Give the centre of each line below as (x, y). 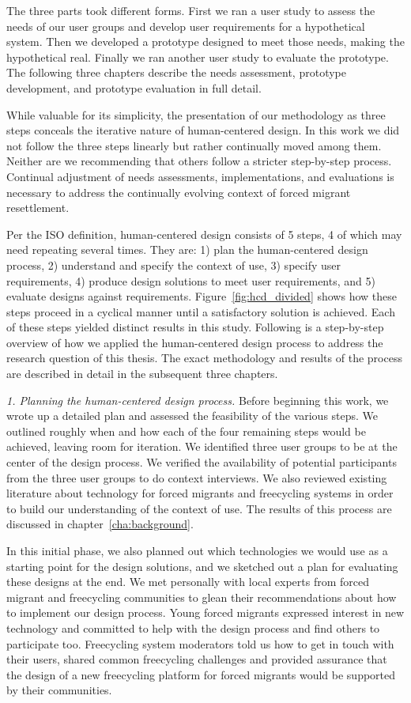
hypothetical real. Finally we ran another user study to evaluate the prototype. (198, 57)
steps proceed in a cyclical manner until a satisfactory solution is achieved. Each (201, 311)
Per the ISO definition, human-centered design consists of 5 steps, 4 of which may (204, 234)
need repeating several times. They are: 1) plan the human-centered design (187, 249)
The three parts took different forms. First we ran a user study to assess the (191, 10)
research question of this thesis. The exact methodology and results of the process (204, 358)
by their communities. (59, 690)
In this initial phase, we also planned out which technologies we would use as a (197, 550)
